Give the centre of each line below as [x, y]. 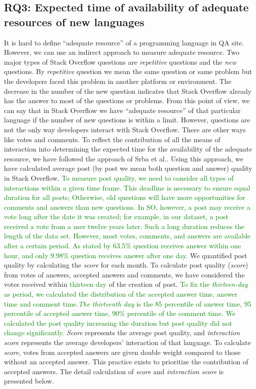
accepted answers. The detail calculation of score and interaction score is [114, 371]
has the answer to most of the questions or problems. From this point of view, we [127, 100]
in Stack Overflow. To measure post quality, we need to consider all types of [119, 177]
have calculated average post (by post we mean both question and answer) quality [128, 168]
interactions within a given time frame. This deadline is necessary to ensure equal [127, 187]
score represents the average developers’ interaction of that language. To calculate [128, 342]
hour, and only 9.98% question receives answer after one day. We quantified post [126, 255]
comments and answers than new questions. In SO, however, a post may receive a [127, 207]
